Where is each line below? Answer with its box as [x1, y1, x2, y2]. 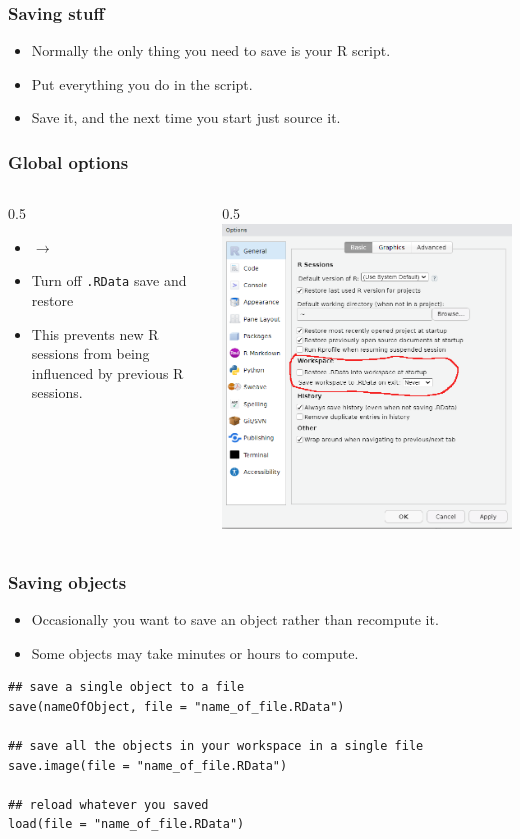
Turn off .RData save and [31, 270, 187, 291]
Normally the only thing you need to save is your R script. [31, 40, 391, 61]
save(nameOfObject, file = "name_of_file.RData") [8, 699, 345, 714]
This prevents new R [31, 323, 159, 344]
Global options [8, 149, 129, 174]
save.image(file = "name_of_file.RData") [8, 758, 288, 773]
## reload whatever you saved [8, 797, 209, 812]
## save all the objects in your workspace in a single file [8, 739, 424, 754]
